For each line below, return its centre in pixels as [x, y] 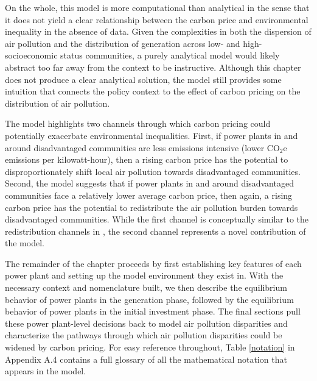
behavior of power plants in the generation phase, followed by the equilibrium [149, 299]
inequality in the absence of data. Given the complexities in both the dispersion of [158, 31]
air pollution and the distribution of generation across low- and [123, 43]
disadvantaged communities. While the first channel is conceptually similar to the [157, 219]
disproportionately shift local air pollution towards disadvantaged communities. [153, 171]
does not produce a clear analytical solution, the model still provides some [143, 79]
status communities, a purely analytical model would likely [170, 55]
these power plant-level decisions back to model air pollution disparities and [146, 323]
